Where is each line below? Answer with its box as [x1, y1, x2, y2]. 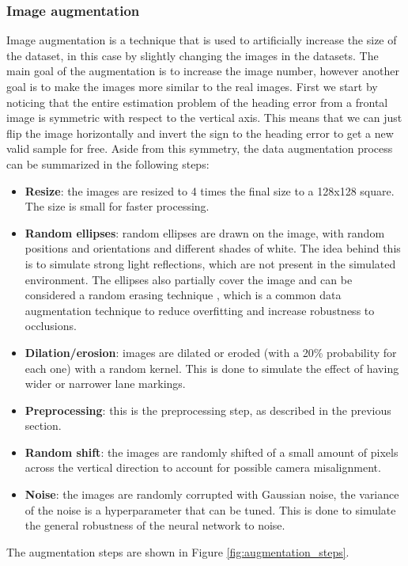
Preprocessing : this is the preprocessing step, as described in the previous [25, 401, 391, 418]
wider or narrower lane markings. [25, 375, 186, 392]
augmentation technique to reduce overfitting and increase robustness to [25, 302, 375, 318]
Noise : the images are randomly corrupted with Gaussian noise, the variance [25, 486, 399, 503]
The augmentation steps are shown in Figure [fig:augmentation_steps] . [6, 543, 349, 560]
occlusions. [25, 317, 77, 334]
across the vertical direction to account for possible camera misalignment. [25, 459, 381, 476]
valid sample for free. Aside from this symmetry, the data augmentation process [6, 140, 393, 157]
